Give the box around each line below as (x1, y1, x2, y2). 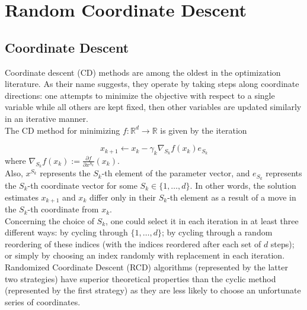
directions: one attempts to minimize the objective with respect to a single (5, 89, 275, 101)
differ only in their (89, 190, 156, 203)
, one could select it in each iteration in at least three (105, 214, 299, 227)
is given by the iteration (160, 124, 247, 136)
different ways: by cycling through (5, 226, 128, 238)
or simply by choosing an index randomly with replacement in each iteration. (5, 249, 285, 261)
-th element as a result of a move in (167, 190, 296, 203)
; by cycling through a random (161, 226, 273, 238)
